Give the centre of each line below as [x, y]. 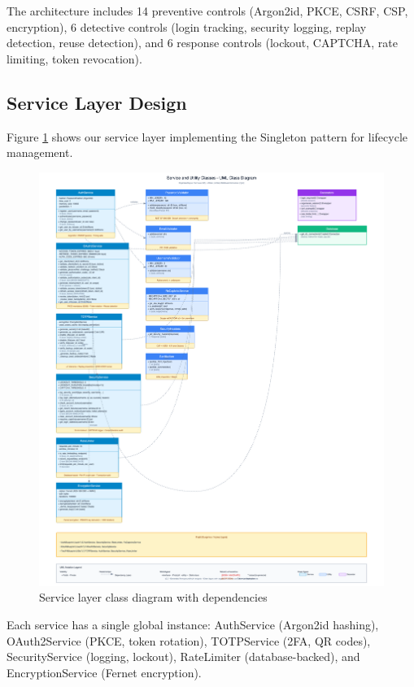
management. [40, 152]
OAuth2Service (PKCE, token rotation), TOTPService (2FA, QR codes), [189, 640]
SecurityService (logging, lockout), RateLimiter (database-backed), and [183, 657]
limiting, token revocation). [74, 58]
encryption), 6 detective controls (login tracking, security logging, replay [187, 26]
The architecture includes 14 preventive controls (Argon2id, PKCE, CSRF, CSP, [207, 11]
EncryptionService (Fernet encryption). [104, 672]
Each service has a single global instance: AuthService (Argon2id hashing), [193, 624]
